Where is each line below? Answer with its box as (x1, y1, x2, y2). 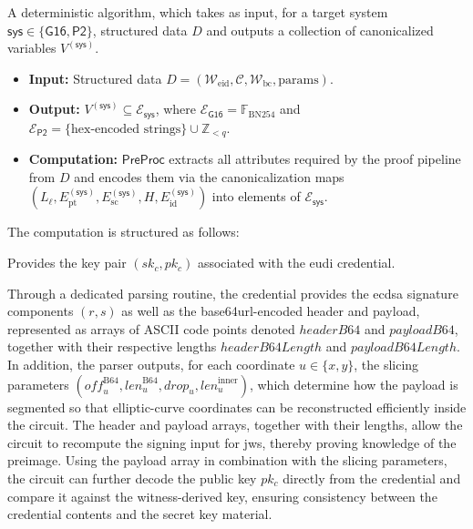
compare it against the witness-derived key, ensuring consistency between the (7, 486, 437, 505)
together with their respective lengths (7, 337, 217, 356)
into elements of (211, 187, 301, 206)
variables (7, 38, 57, 57)
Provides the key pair (7, 253, 127, 272)
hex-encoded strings (71, 122, 181, 136)
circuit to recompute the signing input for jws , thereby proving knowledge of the (7, 432, 457, 452)
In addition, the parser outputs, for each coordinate (7, 355, 295, 374)
